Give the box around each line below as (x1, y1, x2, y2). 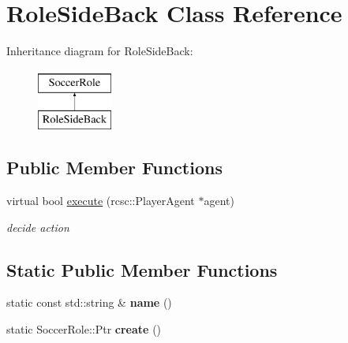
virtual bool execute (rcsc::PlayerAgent (6, 192, 195, 209)
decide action (6, 218, 69, 235)
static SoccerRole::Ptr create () (6, 321, 162, 337)
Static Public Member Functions (6, 257, 278, 281)
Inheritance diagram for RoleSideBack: (6, 43, 193, 59)
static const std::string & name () (6, 294, 172, 311)
